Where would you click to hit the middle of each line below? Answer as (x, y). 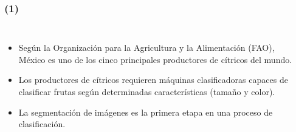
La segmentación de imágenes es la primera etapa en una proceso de (146, 112)
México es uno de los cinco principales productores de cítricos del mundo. (155, 59)
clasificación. (42, 124)
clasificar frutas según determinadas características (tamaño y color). (147, 91)
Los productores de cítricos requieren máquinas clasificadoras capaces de (153, 80)
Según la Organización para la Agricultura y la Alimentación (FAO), (146, 48)
